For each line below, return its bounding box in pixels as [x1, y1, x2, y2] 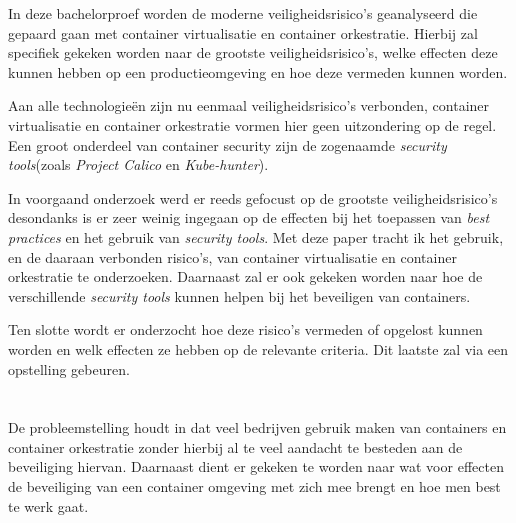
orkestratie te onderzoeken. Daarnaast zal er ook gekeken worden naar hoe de [8, 266, 483, 287]
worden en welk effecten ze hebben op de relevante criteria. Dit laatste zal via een [8, 338, 509, 359]
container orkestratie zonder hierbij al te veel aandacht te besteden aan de [8, 436, 463, 457]
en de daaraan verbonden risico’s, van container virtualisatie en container [8, 246, 457, 267]
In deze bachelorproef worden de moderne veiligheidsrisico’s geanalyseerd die [8, 3, 478, 23]
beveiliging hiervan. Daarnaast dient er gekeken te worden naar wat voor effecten [8, 456, 504, 477]
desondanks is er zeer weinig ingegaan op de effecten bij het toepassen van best [8, 207, 490, 228]
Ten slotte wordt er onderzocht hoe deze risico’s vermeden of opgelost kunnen [8, 319, 483, 340]
